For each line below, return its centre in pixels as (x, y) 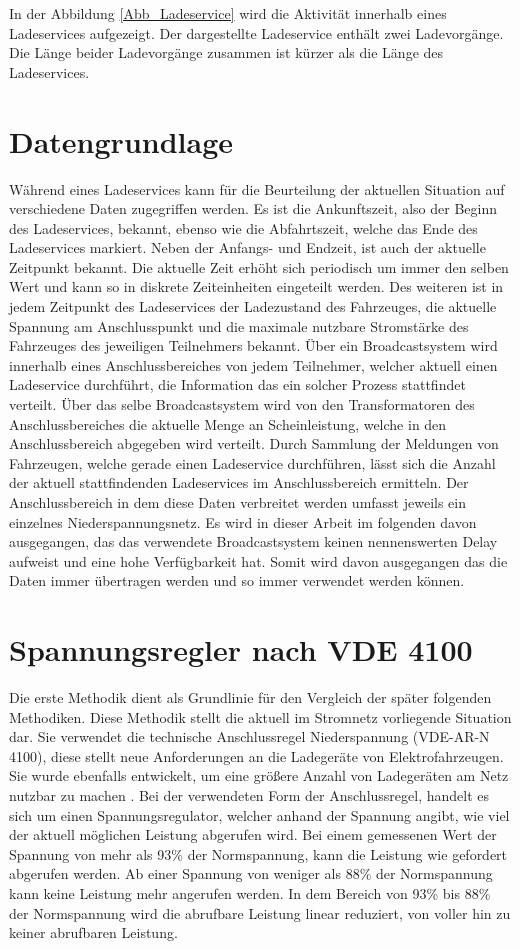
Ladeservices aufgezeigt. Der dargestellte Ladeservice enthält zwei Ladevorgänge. (256, 32)
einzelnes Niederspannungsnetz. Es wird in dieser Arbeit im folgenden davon (243, 521)
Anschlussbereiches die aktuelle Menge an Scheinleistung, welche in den (228, 423)
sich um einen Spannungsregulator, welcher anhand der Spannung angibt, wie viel (259, 814)
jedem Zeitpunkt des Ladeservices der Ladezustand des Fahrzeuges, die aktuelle (253, 306)
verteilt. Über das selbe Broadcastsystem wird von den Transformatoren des (242, 404)
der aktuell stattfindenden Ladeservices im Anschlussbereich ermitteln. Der (239, 482)
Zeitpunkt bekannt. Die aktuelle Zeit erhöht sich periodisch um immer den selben (259, 266)
